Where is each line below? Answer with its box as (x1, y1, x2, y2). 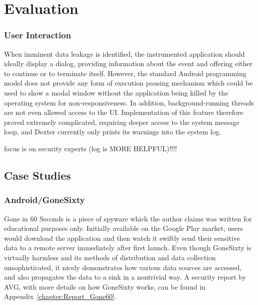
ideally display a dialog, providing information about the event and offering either (4, 58, 253, 69)
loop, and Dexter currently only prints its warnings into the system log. (4, 126, 221, 137)
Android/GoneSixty (4, 194, 85, 206)
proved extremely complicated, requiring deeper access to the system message (4, 116, 240, 127)
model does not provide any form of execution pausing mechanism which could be (4, 78, 253, 88)
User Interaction (4, 29, 71, 41)
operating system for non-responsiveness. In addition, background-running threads (4, 97, 254, 107)
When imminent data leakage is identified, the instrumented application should (4, 48, 245, 59)
